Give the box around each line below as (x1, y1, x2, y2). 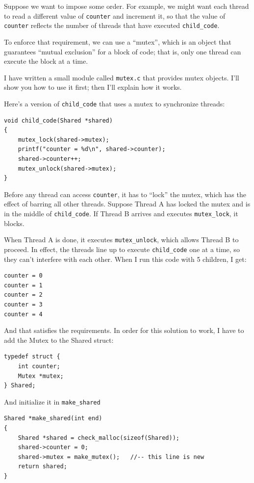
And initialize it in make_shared (4, 396, 101, 407)
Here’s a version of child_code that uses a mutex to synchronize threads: (4, 98, 225, 108)
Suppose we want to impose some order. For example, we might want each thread (4, 1, 249, 11)
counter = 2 (4, 291, 43, 299)
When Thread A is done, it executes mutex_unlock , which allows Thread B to (4, 234, 239, 245)
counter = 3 (4, 301, 43, 308)
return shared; (18, 463, 67, 470)
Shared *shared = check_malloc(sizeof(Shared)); (18, 434, 179, 441)
